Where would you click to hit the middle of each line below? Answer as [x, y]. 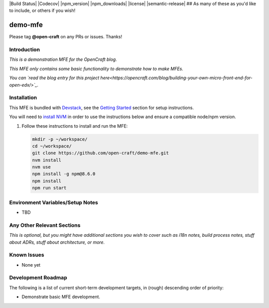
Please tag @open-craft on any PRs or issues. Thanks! [66, 37]
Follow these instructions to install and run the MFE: [75, 126]
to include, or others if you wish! [42, 10]
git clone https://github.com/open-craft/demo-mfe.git [100, 153]
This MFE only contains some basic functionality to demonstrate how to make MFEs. [96, 69]
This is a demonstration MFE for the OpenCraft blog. [63, 59]
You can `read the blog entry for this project [54, 78]
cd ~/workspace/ [52, 146]
